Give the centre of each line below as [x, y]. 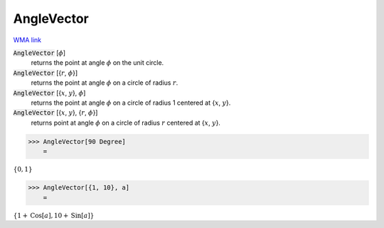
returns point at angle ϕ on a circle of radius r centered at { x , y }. [126, 123]
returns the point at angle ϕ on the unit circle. [97, 63]
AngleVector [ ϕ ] [39, 53]
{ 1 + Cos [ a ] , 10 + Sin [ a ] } [54, 215]
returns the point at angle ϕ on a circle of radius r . [105, 83]
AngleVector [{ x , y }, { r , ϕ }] [55, 113]
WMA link [27, 40]
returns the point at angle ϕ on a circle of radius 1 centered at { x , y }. [131, 103]
